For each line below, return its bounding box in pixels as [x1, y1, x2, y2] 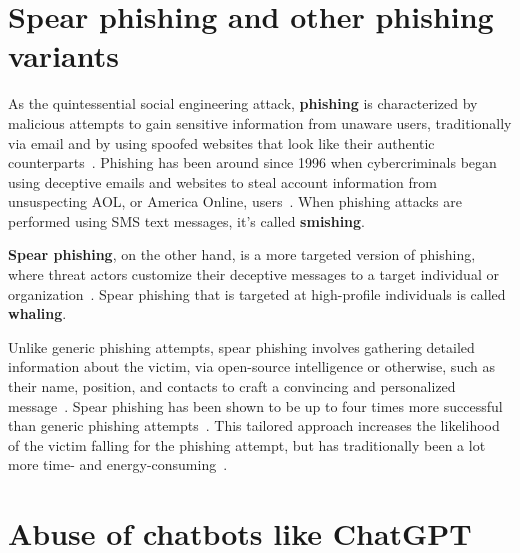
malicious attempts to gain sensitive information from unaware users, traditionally [8, 112, 512, 133]
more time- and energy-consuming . [8, 454, 228, 475]
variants [8, 35, 119, 76]
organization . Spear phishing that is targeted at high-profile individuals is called [8, 283, 506, 304]
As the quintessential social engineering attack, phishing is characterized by [8, 93, 478, 114]
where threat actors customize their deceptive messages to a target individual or [8, 264, 499, 285]
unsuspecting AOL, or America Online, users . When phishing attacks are [8, 191, 462, 212]
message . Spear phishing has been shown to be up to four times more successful [8, 395, 503, 416]
